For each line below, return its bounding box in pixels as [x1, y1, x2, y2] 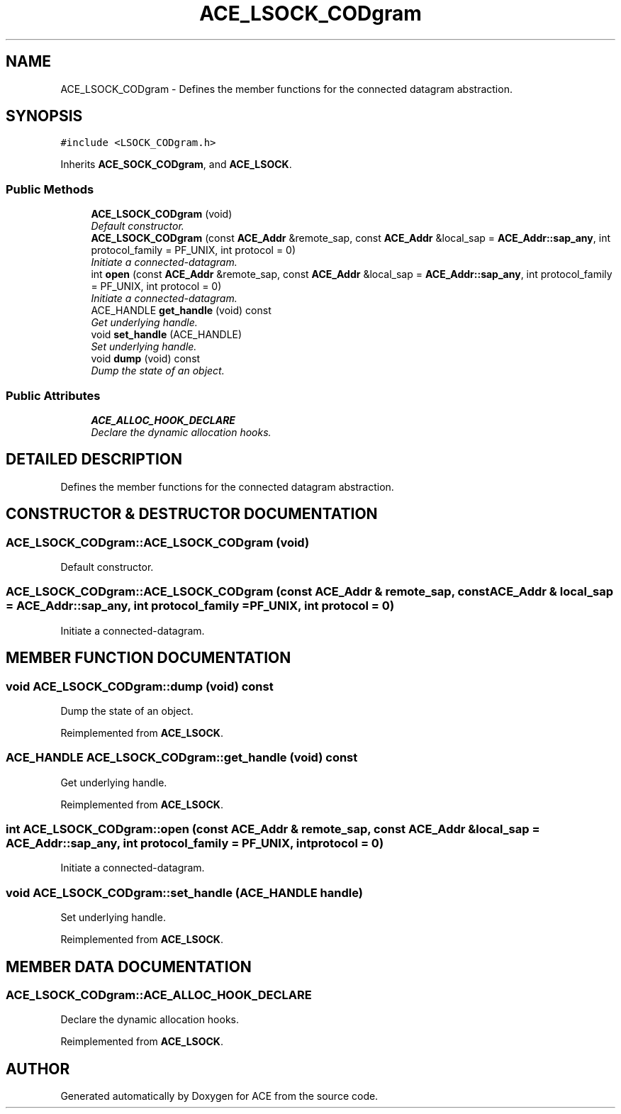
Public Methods [6, 182, 94, 196]
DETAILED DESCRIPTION [6, 450, 183, 469]
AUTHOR [6, 1059, 70, 1078]
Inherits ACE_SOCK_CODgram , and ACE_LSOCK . [60, 158, 292, 171]
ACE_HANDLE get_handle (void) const [91, 304, 272, 317]
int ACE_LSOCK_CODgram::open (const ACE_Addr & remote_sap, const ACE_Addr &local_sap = [6, 822, 540, 837]
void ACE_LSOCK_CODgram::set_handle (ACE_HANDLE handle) [6, 885, 363, 900]
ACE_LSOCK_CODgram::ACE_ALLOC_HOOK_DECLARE [6, 988, 312, 1003]
